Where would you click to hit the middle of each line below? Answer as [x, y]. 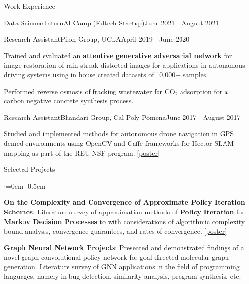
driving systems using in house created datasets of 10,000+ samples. [106, 74]
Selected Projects [30, 169]
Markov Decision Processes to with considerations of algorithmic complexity [124, 221]
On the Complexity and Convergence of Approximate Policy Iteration [124, 202]
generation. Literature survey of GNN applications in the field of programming [122, 266]
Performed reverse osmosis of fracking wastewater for [83, 91]
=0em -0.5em [25, 185]
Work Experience [30, 6]
